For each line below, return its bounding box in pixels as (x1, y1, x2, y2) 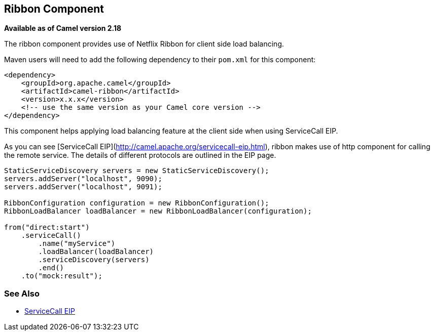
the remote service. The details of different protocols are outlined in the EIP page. (4, 151, 276, 160)
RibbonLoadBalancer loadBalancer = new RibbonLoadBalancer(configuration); (4, 207, 312, 216)
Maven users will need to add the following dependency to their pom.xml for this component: (4, 55, 316, 64)
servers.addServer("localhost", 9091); (4, 183, 162, 191)
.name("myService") (38, 239, 116, 248)
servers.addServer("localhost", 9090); (4, 175, 162, 183)
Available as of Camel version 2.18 (4, 24, 122, 33)
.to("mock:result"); (21, 272, 102, 280)
